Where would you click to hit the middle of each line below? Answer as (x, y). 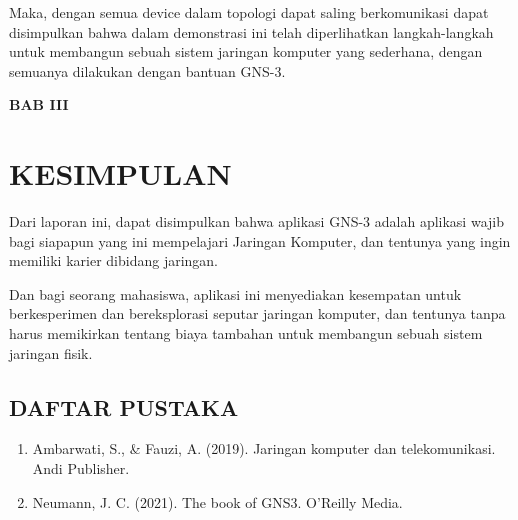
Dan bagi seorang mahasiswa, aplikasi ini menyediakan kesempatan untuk (235, 293)
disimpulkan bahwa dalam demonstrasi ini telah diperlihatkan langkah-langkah (251, 31)
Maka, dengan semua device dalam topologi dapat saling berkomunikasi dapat (249, 12)
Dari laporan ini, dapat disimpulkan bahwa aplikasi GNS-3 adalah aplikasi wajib (256, 221)
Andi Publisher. (81, 468)
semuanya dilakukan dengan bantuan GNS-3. (147, 70)
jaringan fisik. (51, 352)
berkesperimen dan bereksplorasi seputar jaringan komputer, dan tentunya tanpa (257, 313)
